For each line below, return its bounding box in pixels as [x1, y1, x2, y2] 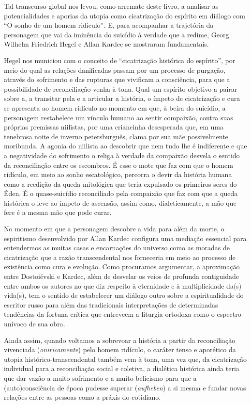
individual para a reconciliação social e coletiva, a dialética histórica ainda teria [4, 363, 239, 373]
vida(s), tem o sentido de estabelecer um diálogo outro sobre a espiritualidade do [4, 290, 244, 300]
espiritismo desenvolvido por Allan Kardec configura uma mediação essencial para [4, 233, 247, 243]
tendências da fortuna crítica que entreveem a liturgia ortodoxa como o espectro [4, 309, 241, 319]
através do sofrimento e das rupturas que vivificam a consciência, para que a [4, 74, 230, 84]
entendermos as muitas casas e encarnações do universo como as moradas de [4, 243, 230, 253]
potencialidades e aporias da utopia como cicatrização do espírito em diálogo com [4, 10, 245, 20]
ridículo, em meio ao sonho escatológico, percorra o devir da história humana [4, 169, 232, 179]
